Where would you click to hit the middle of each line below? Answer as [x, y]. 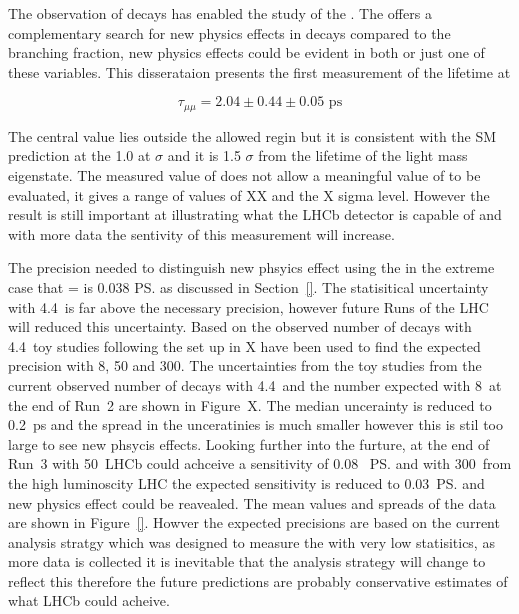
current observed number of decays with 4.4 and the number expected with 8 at [255, 384]
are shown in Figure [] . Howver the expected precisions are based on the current [254, 522]
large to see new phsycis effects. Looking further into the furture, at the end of [249, 443]
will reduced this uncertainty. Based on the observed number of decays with [240, 326]
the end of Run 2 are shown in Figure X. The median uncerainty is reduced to [250, 404]
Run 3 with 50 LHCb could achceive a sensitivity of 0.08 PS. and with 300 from [260, 463]
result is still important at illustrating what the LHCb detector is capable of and [255, 214]
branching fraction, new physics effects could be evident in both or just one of [246, 52]
